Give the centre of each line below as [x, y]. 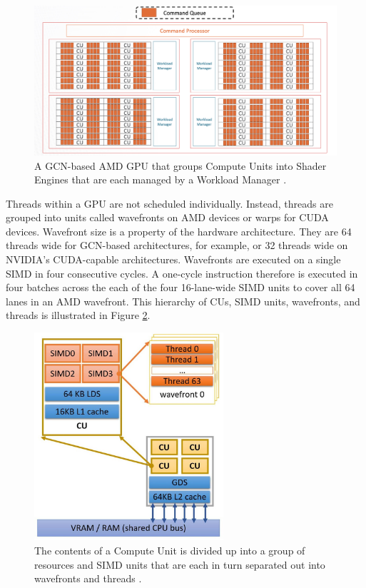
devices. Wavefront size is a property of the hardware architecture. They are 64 [179, 231]
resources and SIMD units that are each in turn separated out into [180, 564]
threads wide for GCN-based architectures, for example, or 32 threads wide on [177, 245]
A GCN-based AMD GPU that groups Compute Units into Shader [181, 165]
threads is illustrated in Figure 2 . [78, 315]
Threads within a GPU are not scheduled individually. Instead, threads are [169, 203]
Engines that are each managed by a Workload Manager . [161, 179]
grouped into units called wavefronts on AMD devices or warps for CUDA [167, 217]
